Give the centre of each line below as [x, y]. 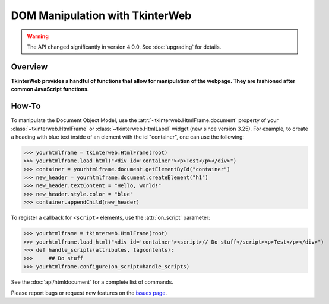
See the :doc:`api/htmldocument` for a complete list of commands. [92, 282]
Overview [29, 67]
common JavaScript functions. [50, 89]
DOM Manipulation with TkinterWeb [101, 15]
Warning [38, 36]
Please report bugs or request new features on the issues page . [89, 293]
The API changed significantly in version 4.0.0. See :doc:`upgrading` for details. [124, 47]
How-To [26, 106]
